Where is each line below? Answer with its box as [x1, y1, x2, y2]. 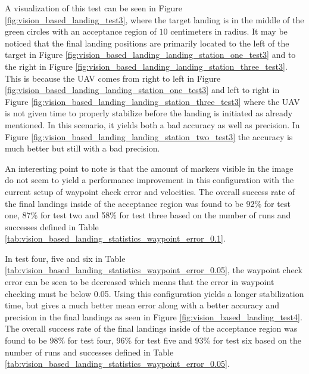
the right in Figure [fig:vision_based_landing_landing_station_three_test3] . [5, 60, 288, 72]
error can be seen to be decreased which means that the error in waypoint [5, 276, 274, 288]
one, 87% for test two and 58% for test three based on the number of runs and [5, 209, 291, 221]
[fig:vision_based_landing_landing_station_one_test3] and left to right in [5, 84, 280, 96]
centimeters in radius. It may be [170, 25, 288, 38]
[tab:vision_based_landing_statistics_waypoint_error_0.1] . [5, 232, 226, 245]
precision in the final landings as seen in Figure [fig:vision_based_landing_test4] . [5, 310, 302, 323]
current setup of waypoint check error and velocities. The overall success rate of [5, 185, 295, 197]
